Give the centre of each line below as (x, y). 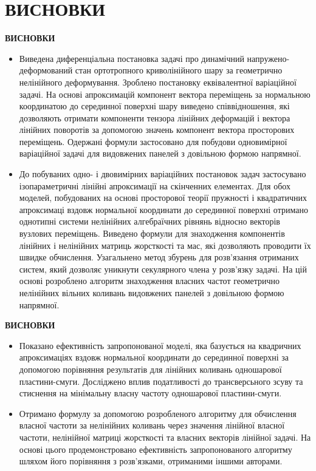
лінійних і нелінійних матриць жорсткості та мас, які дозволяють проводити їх (165, 245)
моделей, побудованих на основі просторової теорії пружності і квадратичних (163, 198)
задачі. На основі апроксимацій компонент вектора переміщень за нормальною (165, 94)
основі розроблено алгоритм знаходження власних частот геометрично (149, 281)
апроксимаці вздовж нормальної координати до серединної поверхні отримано (163, 209)
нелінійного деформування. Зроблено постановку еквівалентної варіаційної (158, 82)
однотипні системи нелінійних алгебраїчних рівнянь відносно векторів (149, 221)
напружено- (268, 58)
